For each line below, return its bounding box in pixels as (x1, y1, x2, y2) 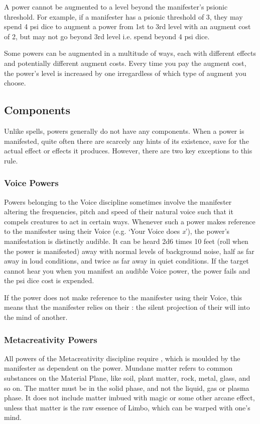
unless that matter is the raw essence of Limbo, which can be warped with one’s (4, 402, 250, 412)
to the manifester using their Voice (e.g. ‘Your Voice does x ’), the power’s (4, 226, 230, 236)
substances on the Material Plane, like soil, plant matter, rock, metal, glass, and (4, 373, 250, 383)
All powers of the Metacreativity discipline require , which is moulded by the (4, 353, 240, 363)
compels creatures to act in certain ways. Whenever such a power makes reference (4, 216, 255, 226)
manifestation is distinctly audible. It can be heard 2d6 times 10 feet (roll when (4, 235, 248, 246)
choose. (4, 77, 26, 88)
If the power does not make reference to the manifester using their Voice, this (4, 292, 242, 302)
